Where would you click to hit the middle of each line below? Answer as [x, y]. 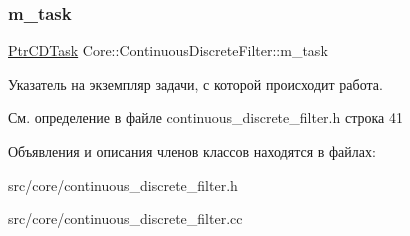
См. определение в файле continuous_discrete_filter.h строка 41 [205, 117]
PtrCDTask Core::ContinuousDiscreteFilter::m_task [168, 50]
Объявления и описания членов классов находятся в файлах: [192, 151]
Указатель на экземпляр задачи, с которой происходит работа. [195, 83]
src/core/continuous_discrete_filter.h [123, 184]
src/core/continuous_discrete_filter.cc [125, 218]
